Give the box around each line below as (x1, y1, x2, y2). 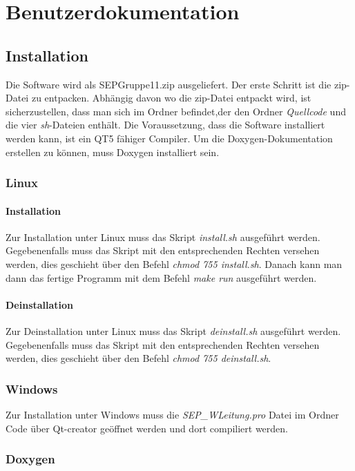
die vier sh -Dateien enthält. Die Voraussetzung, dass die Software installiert (6, 117, 325, 132)
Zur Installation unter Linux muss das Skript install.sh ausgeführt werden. (6, 229, 320, 244)
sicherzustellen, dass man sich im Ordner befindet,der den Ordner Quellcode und (6, 104, 346, 118)
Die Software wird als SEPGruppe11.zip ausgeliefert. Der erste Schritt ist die (6, 77, 332, 91)
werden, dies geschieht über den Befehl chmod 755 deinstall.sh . (6, 351, 271, 365)
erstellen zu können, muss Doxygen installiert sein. (6, 144, 220, 159)
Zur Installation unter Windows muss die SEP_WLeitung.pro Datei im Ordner (6, 407, 339, 421)
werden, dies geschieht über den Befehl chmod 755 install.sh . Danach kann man (6, 256, 343, 271)
